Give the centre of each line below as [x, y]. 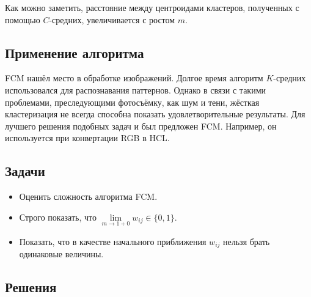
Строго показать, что [58, 217]
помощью [23, 19]
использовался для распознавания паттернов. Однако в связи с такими [136, 90]
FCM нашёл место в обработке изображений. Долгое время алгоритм [134, 78]
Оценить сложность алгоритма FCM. [88, 196]
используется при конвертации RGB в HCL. [87, 138]
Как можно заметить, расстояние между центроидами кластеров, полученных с [152, 7]
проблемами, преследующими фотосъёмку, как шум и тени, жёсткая [132, 102]
